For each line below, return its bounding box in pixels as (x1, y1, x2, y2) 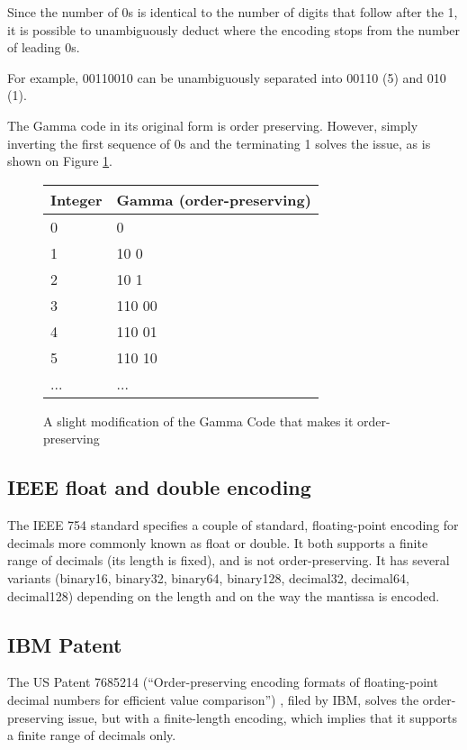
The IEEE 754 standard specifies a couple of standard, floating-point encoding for (7, 516, 459, 535)
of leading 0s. (7, 38, 80, 57)
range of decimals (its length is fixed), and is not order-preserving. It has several (7, 551, 450, 570)
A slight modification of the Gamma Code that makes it (43, 411, 354, 430)
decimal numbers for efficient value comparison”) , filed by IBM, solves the (7, 690, 419, 709)
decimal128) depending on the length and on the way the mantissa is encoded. (7, 586, 440, 605)
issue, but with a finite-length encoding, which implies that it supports (67, 708, 457, 727)
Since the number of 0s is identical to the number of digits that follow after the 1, (7, 3, 458, 21)
